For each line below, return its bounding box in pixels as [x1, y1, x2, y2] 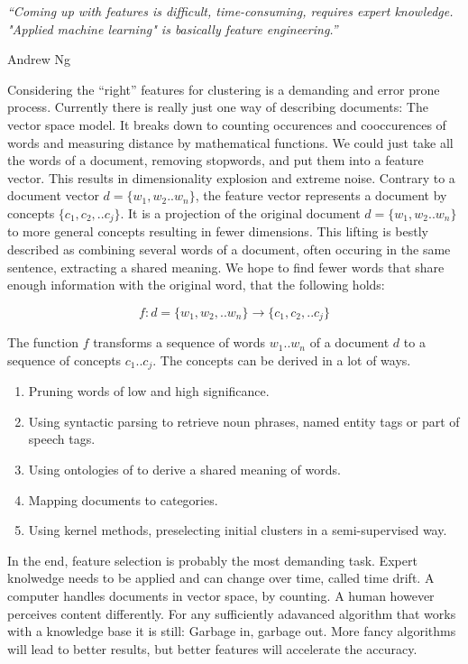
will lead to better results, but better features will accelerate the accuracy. [7, 639, 418, 658]
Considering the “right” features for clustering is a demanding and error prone [7, 79, 440, 98]
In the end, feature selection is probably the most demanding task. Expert [7, 550, 418, 569]
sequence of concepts [7, 350, 122, 369]
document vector [7, 186, 99, 205]
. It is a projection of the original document [120, 203, 361, 222]
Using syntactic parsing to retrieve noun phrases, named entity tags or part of [28, 411, 460, 430]
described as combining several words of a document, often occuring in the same [7, 239, 451, 258]
